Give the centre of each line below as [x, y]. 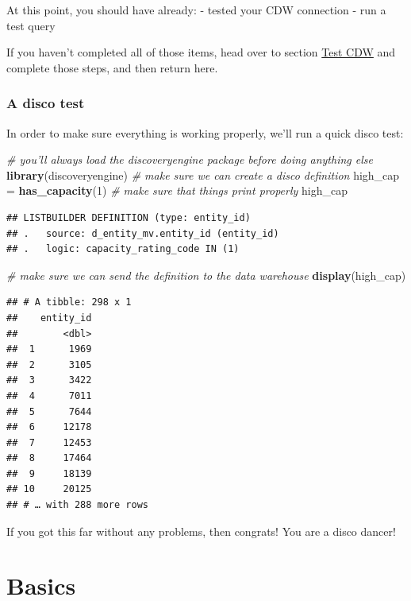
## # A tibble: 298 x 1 [69, 302]
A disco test [46, 103]
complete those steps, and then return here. [112, 67]
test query [31, 25]
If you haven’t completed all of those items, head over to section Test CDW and [201, 52]
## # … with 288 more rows [77, 505]
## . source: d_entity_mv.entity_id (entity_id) [143, 233]
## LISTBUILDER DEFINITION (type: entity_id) [129, 217]
